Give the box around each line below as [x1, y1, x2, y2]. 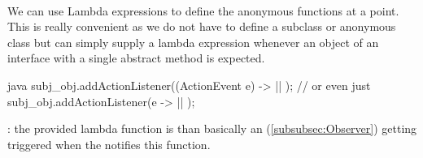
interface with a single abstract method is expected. [7, 49, 265, 66]
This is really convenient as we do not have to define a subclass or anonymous [7, 18, 396, 35]
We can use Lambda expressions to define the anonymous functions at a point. [7, 2, 399, 19]
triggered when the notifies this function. [7, 135, 211, 152]
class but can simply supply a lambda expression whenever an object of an [7, 33, 379, 50]
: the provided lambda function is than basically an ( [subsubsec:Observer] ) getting [7, 120, 417, 137]
